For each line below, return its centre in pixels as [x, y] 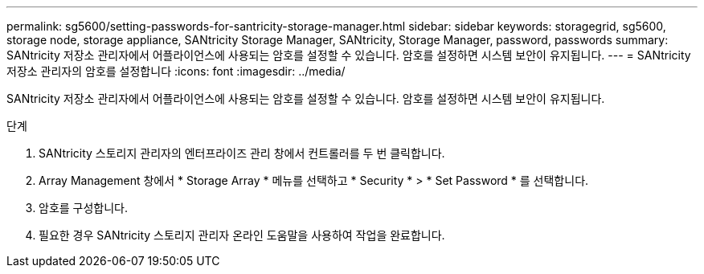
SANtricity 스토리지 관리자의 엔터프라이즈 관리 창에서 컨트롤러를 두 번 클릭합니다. [242, 153]
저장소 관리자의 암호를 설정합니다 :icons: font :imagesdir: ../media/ [176, 71]
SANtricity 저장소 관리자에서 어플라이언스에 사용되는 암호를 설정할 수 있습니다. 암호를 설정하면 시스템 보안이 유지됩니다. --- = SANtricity [349, 55]
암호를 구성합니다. [84, 208]
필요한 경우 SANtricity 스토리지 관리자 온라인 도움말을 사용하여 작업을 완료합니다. [242, 235]
